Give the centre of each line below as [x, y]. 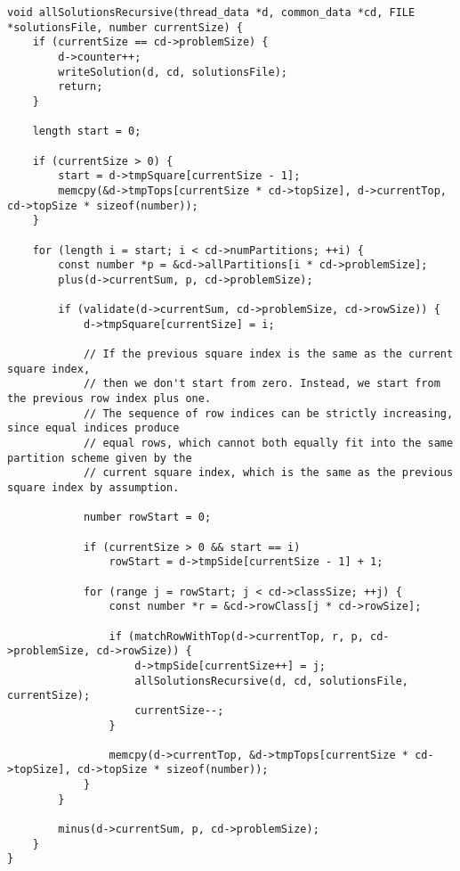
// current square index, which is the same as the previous [268, 473]
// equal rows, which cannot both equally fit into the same [268, 444]
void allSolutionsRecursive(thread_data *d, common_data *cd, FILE [211, 12]
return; [81, 87]
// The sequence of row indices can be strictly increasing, [268, 413]
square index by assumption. [93, 488]
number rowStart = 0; [147, 518]
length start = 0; [87, 131]
